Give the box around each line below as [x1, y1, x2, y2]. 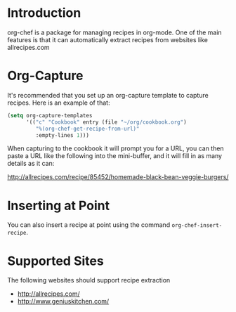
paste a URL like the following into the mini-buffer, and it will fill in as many [7, 152, 223, 160]
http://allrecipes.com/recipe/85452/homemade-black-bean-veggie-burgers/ [7, 173, 229, 181]
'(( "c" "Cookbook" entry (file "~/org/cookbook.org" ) [25, 118, 188, 126]
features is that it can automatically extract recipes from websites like [7, 35, 209, 44]
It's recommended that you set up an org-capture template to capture [7, 91, 209, 99]
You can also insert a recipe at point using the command [7, 221, 171, 229]
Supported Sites [7, 253, 104, 268]
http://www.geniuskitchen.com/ [17, 297, 110, 306]
